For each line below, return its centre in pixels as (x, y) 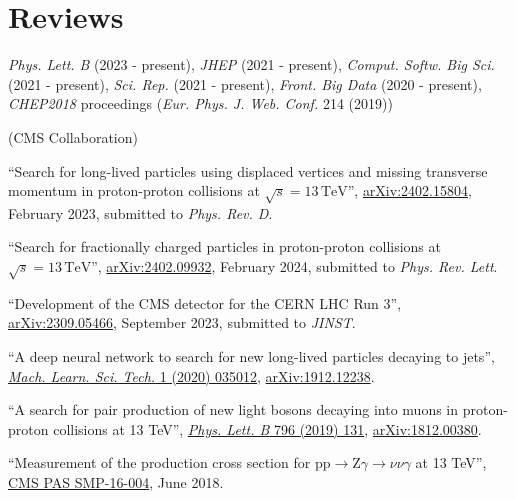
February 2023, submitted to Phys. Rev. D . (140, 212)
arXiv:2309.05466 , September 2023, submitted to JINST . (182, 322)
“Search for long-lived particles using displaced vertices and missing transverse (248, 170)
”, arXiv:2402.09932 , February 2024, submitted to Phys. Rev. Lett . (294, 266)
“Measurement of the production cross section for (159, 462)
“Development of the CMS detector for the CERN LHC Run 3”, (205, 302)
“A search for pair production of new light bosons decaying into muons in (233, 409)
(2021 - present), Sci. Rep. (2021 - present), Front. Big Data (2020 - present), (245, 83)
